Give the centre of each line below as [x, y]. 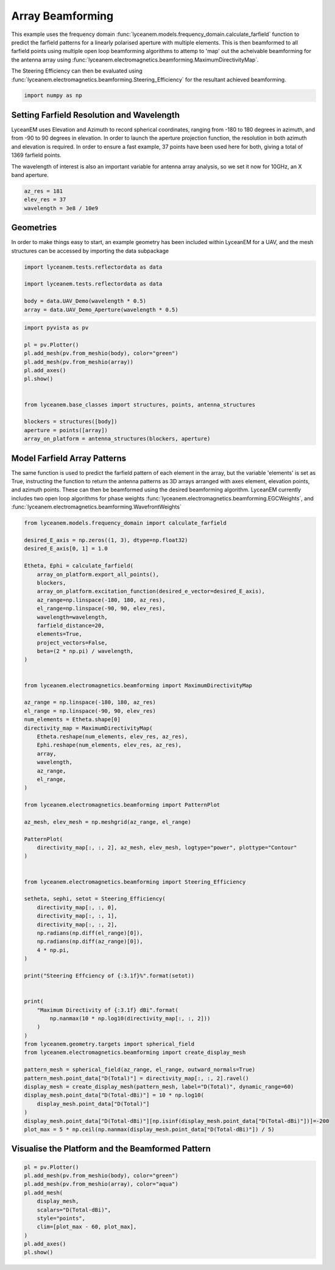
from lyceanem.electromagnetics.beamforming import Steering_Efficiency [135, 882]
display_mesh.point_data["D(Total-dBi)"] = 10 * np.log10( [114, 1095]
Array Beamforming [62, 16]
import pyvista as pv [56, 328]
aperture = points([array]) [66, 430]
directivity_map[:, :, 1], [77, 916]
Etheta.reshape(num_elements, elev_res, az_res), [112, 736]
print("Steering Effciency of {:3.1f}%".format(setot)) [109, 976]
